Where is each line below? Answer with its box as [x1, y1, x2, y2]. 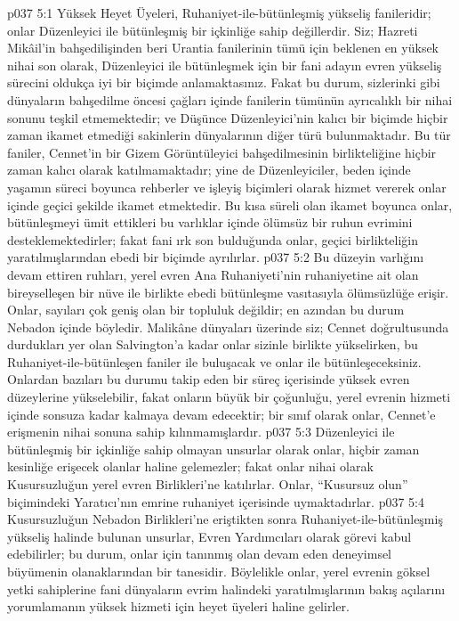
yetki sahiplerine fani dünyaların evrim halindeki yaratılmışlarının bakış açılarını [7, 579, 446, 598]
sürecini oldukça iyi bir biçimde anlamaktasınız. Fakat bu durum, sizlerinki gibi [7, 73, 440, 92]
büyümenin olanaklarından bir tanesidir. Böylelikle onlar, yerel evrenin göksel [7, 562, 431, 580]
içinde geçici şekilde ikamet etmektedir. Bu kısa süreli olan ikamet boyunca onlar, [7, 195, 453, 214]
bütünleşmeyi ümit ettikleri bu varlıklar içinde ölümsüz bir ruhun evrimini [7, 213, 413, 232]
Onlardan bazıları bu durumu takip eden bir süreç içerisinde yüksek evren [7, 370, 410, 388]
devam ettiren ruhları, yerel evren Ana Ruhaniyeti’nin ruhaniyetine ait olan [7, 265, 419, 283]
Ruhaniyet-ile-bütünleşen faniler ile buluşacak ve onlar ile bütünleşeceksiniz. [7, 352, 422, 371]
